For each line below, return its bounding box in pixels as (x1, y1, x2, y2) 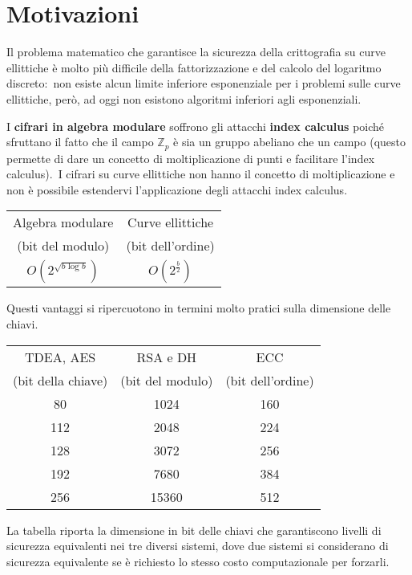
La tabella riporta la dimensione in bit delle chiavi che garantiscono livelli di (6, 521, 382, 538)
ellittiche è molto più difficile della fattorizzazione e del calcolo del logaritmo (6, 59, 382, 75)
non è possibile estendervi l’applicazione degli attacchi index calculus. (6, 181, 348, 198)
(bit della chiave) (13, 370, 108, 389)
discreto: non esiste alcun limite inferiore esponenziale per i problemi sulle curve (6, 75, 401, 92)
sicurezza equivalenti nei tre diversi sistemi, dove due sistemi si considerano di (6, 537, 389, 554)
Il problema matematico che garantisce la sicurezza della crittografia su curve (6, 43, 386, 60)
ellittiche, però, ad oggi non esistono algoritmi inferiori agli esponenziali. (6, 90, 362, 107)
